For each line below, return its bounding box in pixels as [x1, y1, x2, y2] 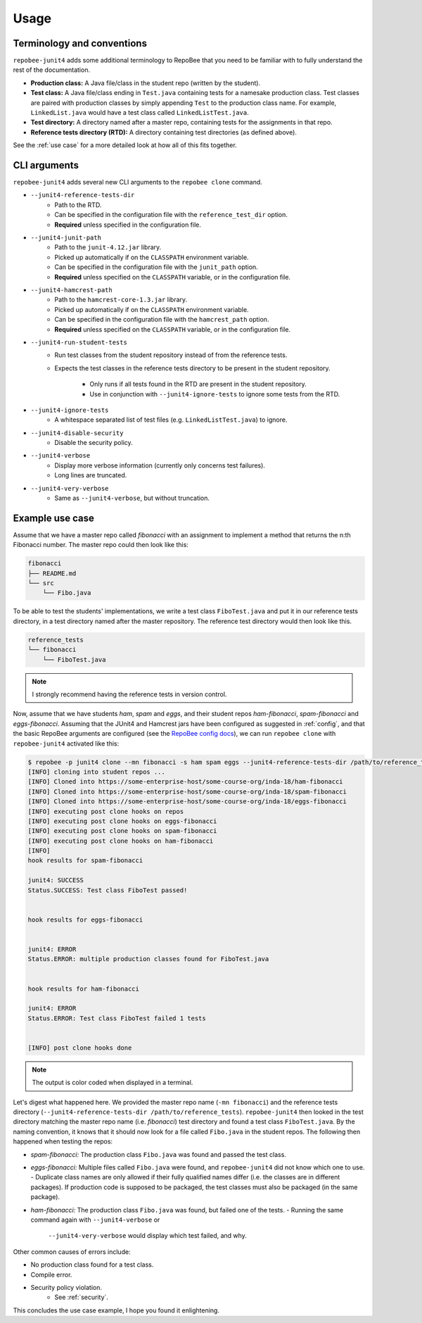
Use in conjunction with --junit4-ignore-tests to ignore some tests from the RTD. [89, 389, 340, 398]
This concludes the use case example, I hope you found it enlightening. [13, 1306, 219, 1315]
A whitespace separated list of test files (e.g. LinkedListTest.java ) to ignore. [54, 415, 288, 424]
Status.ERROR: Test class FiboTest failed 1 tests [27, 1014, 207, 1022]
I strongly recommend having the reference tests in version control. [32, 690, 227, 698]
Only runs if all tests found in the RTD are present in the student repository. [89, 380, 307, 389]
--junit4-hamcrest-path [30, 286, 113, 294]
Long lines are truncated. [54, 471, 127, 479]
